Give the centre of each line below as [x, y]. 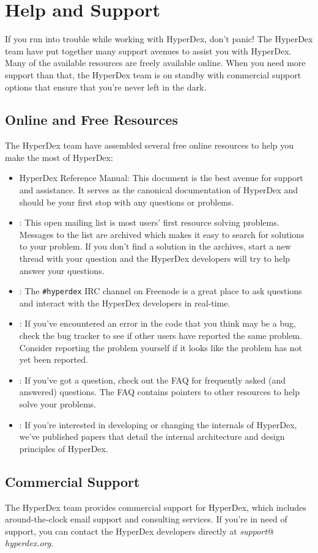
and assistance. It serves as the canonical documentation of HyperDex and [159, 190]
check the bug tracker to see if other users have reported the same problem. [161, 336]
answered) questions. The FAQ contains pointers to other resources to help [160, 392]
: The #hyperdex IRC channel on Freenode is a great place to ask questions [161, 291]
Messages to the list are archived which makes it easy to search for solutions [162, 234]
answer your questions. [62, 270]
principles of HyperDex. [64, 448]
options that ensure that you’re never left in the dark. [106, 87]
